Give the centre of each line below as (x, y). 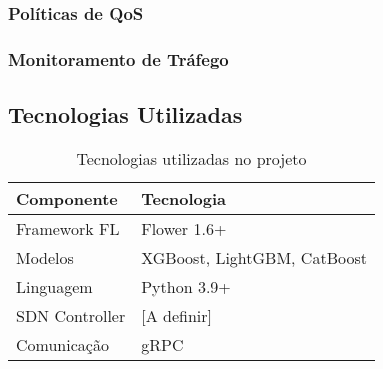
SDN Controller (71, 315)
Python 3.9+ (186, 286)
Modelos (45, 257)
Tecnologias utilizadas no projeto (191, 158)
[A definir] (176, 315)
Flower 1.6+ (184, 228)
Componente (67, 198)
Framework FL (68, 228)
